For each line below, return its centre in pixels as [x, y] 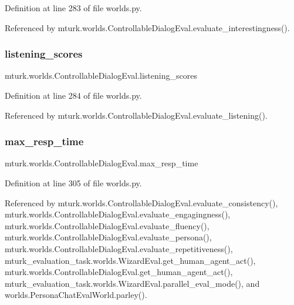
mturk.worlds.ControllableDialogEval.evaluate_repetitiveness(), [119, 248]
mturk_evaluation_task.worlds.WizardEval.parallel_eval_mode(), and [132, 283]
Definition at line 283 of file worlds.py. [73, 8]
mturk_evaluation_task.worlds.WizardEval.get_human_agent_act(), [130, 260]
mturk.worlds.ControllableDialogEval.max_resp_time [102, 163]
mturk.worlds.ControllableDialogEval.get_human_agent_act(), [119, 272]
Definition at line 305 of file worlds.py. [73, 183]
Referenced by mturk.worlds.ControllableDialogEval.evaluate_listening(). [136, 115]
